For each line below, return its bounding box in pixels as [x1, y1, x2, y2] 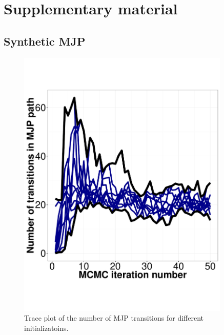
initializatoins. [24, 322, 69, 333]
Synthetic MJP [4, 33, 86, 49]
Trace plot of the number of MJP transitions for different [24, 312, 203, 323]
